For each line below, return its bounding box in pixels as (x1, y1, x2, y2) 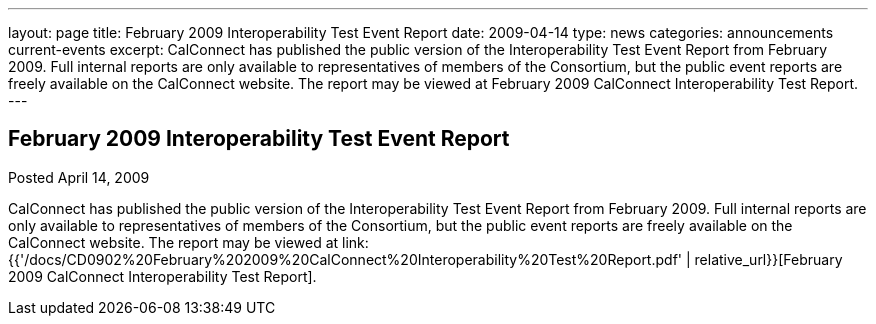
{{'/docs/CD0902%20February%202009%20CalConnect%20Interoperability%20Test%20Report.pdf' (8, 250, 683, 268)
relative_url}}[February (694, 250, 843, 268)
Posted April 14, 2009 (8, 168, 150, 186)
